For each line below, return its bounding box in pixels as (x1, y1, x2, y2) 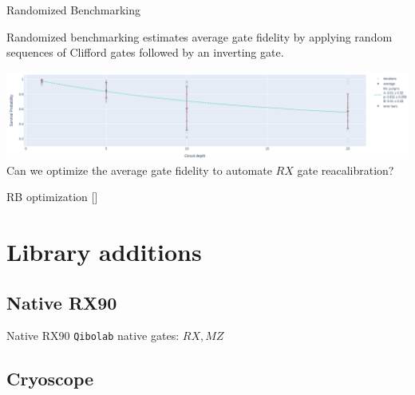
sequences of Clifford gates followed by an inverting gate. (6, 44, 284, 61)
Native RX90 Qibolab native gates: (6, 327, 180, 344)
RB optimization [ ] (6, 188, 98, 205)
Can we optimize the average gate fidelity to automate (6, 161, 272, 178)
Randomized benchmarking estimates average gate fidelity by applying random (6, 28, 393, 45)
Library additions (6, 235, 202, 268)
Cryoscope (6, 366, 94, 391)
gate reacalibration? (297, 161, 394, 178)
